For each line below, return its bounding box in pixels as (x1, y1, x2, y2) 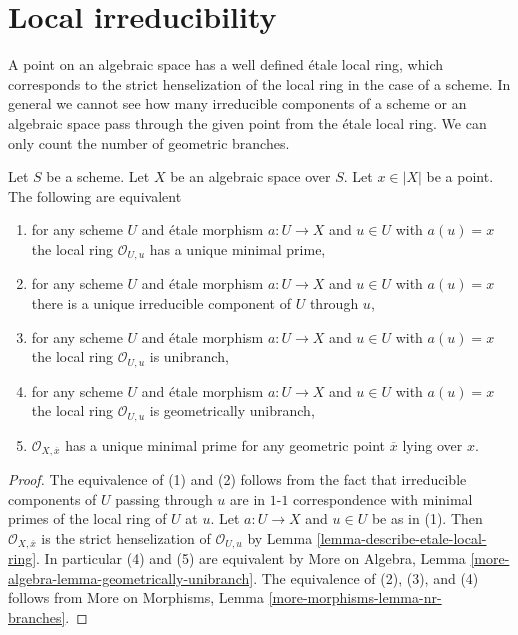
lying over (402, 434, 463, 455)
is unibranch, (149, 346, 229, 367)
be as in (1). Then (371, 508, 483, 529)
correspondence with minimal (293, 488, 473, 509)
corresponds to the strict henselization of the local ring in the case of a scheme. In (8, 73, 511, 94)
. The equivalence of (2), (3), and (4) (253, 567, 479, 588)
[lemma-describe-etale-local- (316, 527, 487, 548)
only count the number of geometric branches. (8, 132, 290, 153)
